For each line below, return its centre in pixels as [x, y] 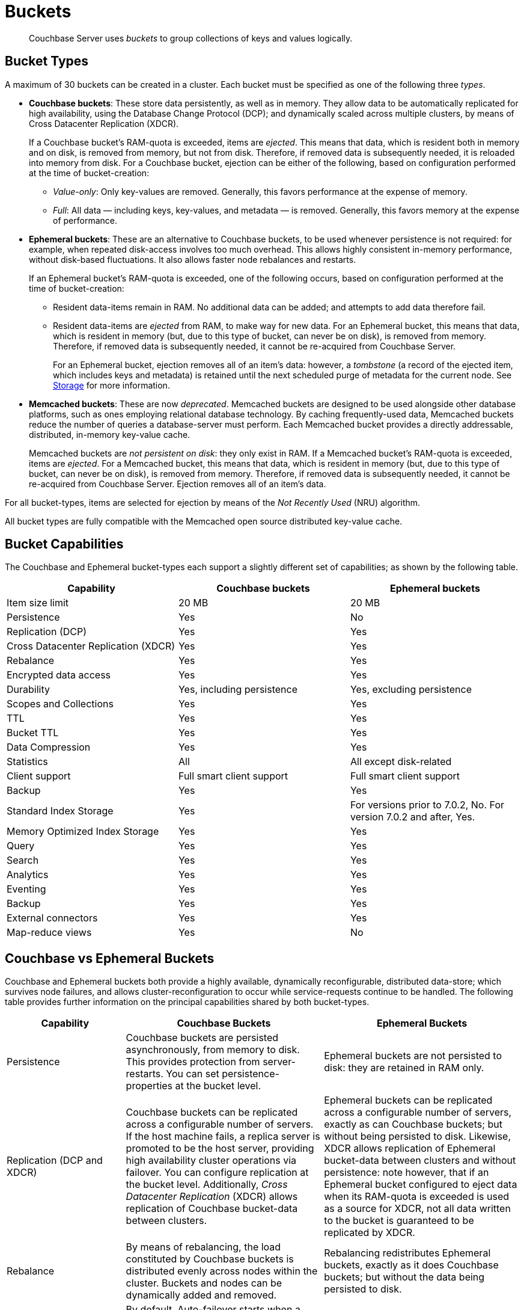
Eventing [26, 889]
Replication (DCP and [55, 1161]
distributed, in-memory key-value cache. [110, 434]
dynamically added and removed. [201, 1295]
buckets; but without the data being [404, 1277]
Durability [28, 690]
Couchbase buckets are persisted [202, 1038]
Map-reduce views [49, 933]
